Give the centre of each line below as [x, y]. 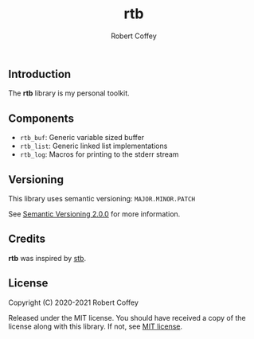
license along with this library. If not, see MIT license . [96, 326]
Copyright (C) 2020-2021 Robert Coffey [74, 302]
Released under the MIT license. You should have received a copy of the [127, 318]
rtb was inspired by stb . [47, 258]
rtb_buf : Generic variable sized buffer [82, 138]
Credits [27, 239]
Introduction [40, 74]
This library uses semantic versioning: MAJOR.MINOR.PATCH [102, 198]
